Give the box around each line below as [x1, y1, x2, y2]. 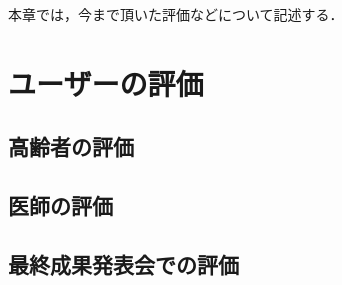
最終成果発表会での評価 [8, 248, 239, 279]
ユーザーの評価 [8, 62, 204, 103]
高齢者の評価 [8, 131, 134, 162]
